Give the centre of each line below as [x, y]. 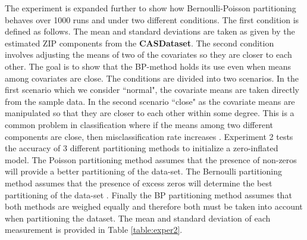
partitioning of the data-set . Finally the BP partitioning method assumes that [148, 194]
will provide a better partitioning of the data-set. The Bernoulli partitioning [144, 171]
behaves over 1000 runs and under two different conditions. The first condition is [152, 19]
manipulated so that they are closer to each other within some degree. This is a [150, 113]
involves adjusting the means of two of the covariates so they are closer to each [148, 54]
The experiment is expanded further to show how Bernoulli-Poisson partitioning [151, 8]
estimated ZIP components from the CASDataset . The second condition [140, 43]
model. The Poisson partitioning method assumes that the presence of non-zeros [151, 159]
